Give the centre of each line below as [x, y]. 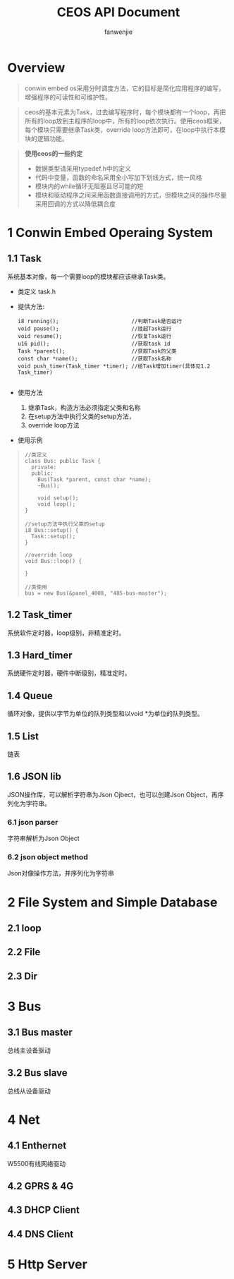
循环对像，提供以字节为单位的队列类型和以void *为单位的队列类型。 [105, 714]
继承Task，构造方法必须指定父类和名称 [84, 407]
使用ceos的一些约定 [54, 153]
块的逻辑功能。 [46, 138]
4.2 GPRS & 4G [41, 1186]
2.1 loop [25, 928]
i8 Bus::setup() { [51, 530]
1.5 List [23, 736]
